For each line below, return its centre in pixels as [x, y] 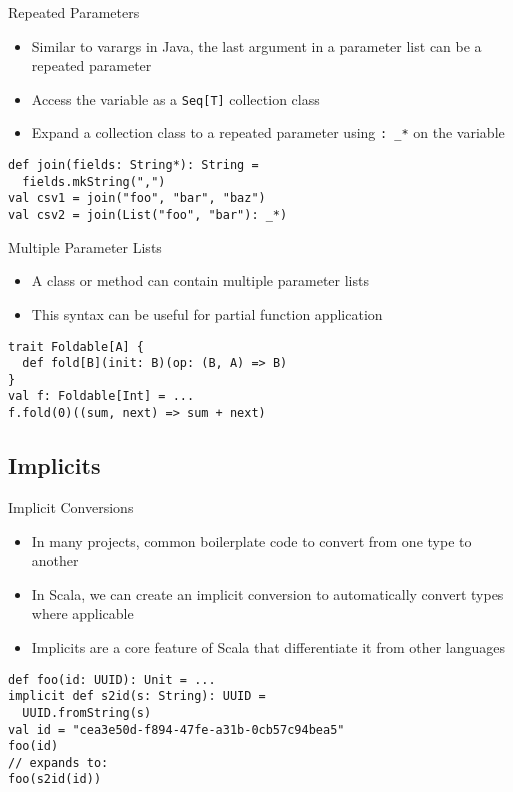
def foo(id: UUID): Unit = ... [112, 679]
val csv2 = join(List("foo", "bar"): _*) [148, 215]
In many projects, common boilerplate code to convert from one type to [251, 540]
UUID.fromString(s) [87, 712]
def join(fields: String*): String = [133, 165]
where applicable [82, 613]
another [55, 560]
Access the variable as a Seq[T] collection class [175, 98]
